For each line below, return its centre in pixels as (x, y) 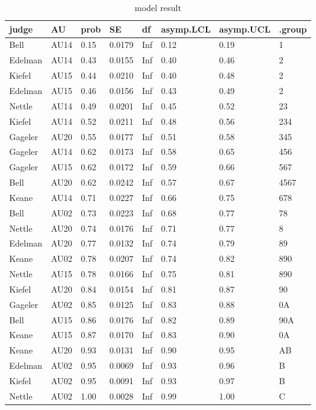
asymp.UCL (245, 29)
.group (293, 29)
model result (158, 7)
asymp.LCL (186, 29)
